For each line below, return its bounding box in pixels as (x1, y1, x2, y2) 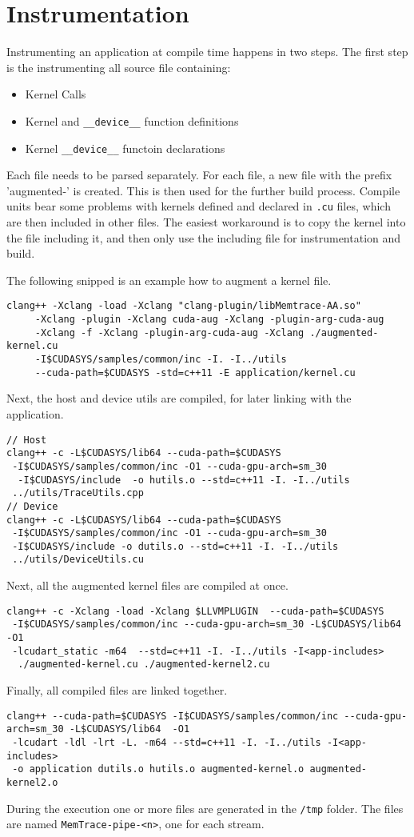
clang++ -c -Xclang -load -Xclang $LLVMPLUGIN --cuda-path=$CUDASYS (6, 605, 384, 617)
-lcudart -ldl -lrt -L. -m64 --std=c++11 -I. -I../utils (12, 736, 321, 748)
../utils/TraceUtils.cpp (12, 487, 144, 499)
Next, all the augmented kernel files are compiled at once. (6, 577, 289, 594)
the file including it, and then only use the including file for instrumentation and (6, 229, 401, 246)
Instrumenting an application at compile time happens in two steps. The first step (6, 43, 408, 60)
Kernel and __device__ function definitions (25, 112, 239, 129)
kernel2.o (6, 776, 58, 788)
